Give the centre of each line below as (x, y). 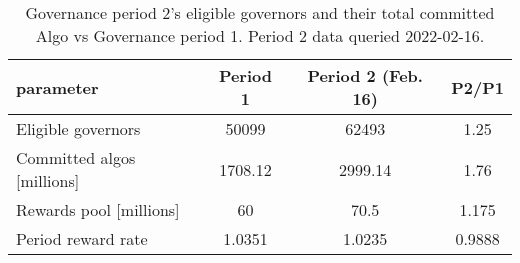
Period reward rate (82, 238)
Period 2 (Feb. (365, 75)
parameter (57, 87)
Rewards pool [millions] (98, 209)
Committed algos (76, 157)
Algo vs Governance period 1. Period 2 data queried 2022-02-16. (260, 35)
